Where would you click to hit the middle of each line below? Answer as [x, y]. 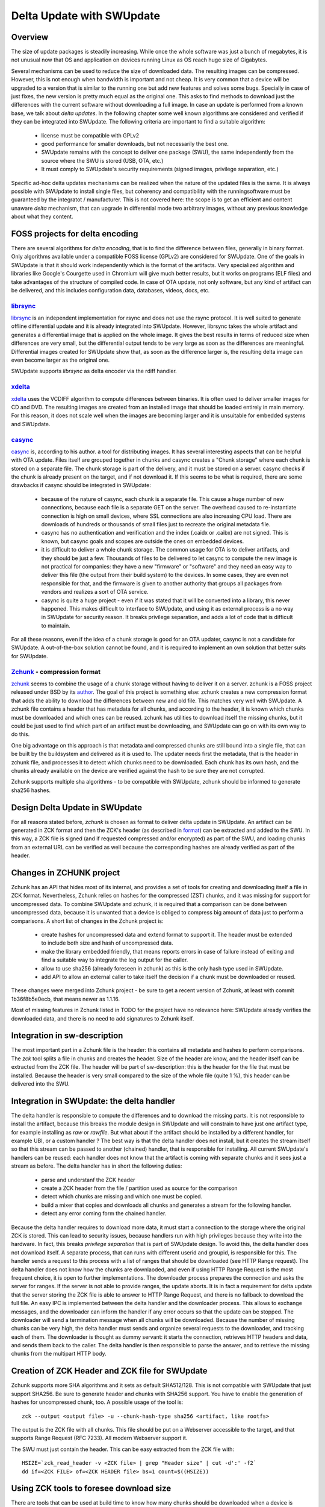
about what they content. [42, 216]
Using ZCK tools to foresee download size [91, 1489]
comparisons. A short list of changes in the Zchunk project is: [87, 921]
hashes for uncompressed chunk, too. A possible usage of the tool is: [97, 1402]
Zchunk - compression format [56, 672]
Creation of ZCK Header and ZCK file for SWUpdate [109, 1371]
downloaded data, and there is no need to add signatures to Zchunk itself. [103, 1018]
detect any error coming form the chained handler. [104, 1213]
